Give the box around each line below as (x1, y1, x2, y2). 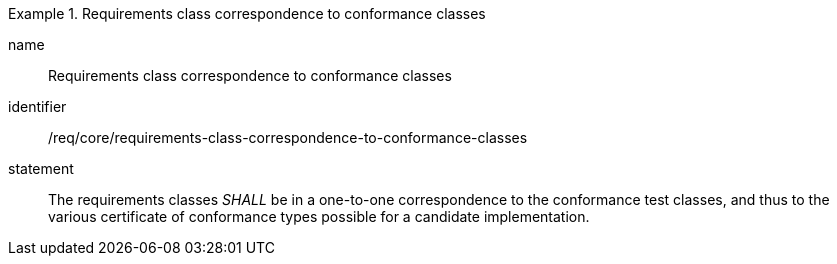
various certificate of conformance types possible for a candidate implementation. (48, 208, 590, 225)
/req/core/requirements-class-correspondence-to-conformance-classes (48, 129, 528, 146)
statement (8, 160, 74, 177)
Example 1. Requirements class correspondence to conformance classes (8, 5, 486, 22)
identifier (8, 98, 67, 115)
